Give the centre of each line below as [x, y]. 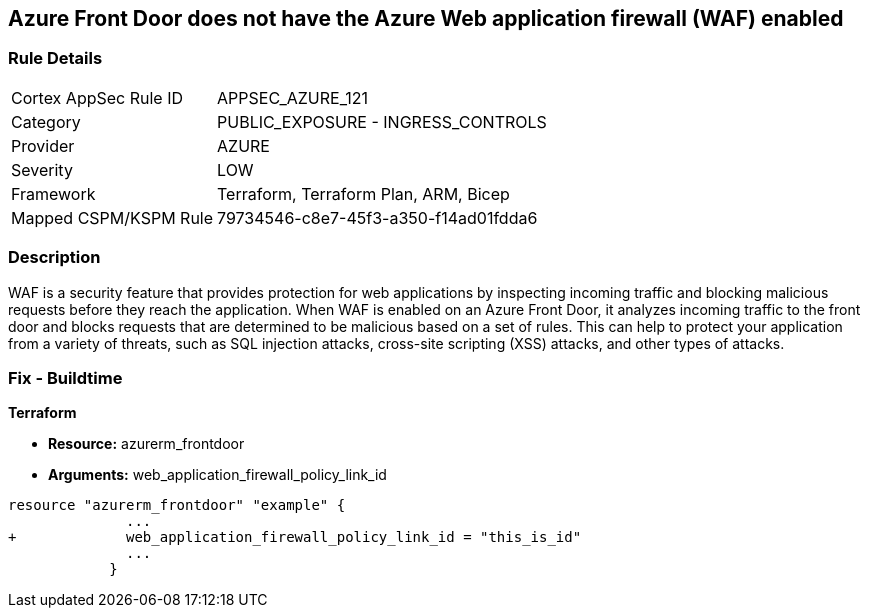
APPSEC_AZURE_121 [293, 97]
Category [46, 121]
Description [54, 257]
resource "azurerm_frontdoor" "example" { [177, 505]
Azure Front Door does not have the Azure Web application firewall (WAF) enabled [426, 18]
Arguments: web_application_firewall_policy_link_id [217, 475]
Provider [43, 145]
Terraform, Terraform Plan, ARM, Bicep [363, 193]
